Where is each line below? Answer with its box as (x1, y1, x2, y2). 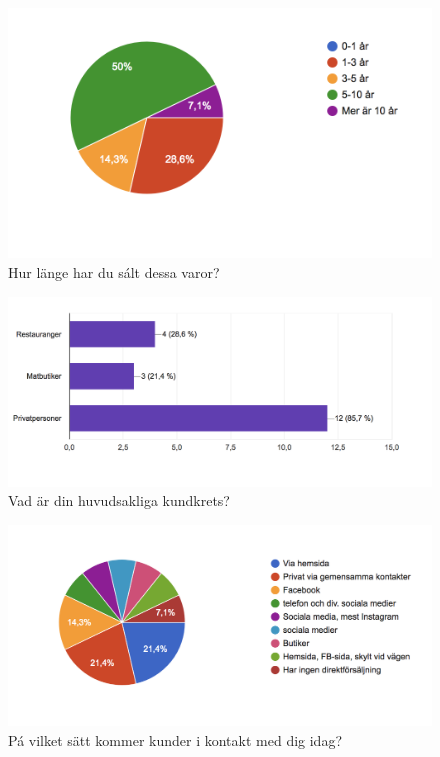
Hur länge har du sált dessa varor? (8, 261, 220, 282)
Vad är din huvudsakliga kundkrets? (8, 490, 230, 511)
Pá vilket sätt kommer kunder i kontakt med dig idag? (8, 729, 343, 750)
